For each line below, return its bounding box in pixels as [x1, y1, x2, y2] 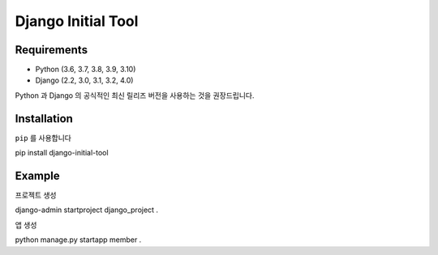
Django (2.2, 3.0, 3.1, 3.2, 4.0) [35, 75, 134, 85]
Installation [15, 112, 73, 125]
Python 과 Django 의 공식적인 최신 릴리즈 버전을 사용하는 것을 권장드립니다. [15, 90, 255, 100]
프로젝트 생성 [15, 190, 57, 200]
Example [15, 168, 60, 182]
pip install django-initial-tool [15, 148, 109, 158]
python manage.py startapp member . [15, 235, 142, 244]
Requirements [15, 43, 88, 57]
